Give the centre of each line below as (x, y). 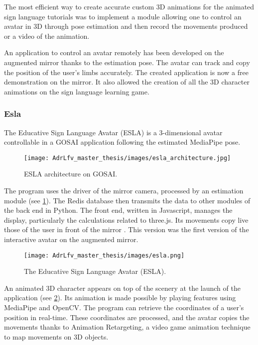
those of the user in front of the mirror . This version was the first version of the (127, 229)
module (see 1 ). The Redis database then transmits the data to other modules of (127, 200)
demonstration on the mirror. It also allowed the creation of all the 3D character (127, 82)
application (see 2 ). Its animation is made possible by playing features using (120, 298)
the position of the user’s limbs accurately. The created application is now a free (126, 72)
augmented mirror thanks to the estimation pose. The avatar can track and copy (127, 62)
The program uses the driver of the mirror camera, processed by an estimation (124, 190)
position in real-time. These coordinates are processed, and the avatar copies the (127, 317)
